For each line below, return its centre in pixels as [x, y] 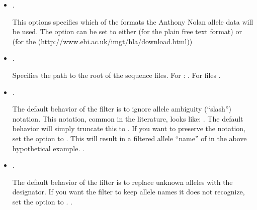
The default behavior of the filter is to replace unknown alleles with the [122, 182]
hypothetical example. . [48, 148]
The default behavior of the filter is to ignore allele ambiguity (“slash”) [122, 109]
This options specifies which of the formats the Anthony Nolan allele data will [133, 21]
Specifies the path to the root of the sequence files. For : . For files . [116, 75]
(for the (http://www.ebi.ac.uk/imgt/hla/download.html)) [102, 41]
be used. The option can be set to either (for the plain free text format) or [127, 31]
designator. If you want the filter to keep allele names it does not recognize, [128, 192]
